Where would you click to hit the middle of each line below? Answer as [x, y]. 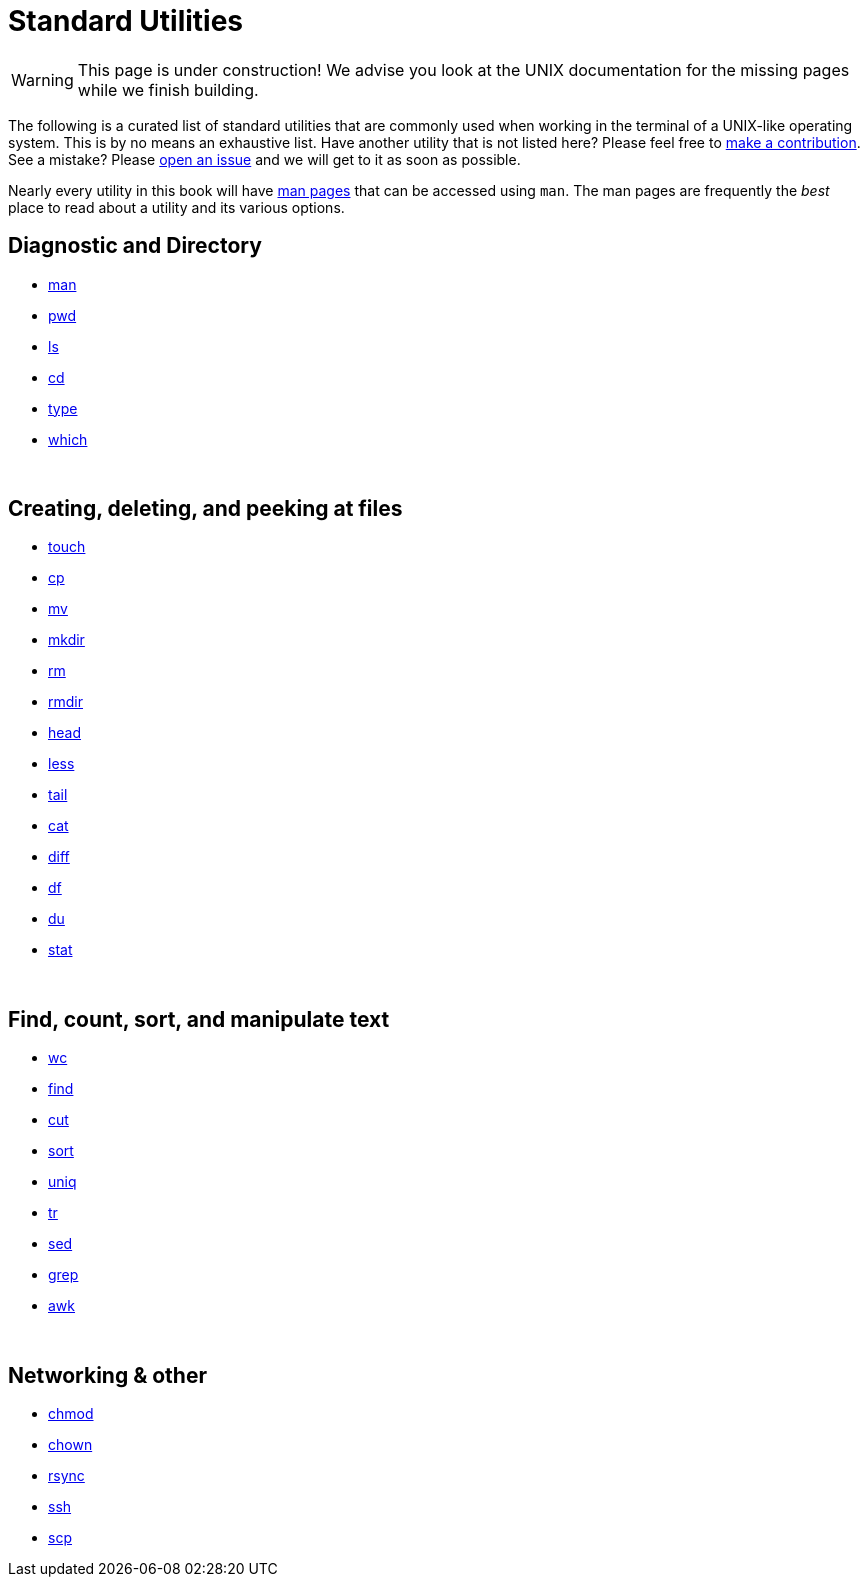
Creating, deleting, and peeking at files [205, 509]
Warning [42, 79]
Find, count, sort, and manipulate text [199, 1019]
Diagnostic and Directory [135, 246]
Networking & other [107, 1375]
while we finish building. [168, 89]
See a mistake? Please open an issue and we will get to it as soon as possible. [264, 159]
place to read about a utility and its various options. [176, 207]
